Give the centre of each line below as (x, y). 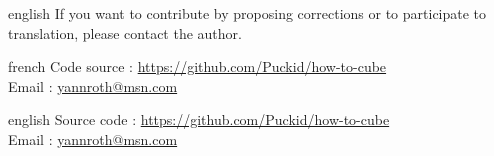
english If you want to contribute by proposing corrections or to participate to (247, 13)
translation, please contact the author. (125, 32)
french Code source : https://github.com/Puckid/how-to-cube (197, 66)
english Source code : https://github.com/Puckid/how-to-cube (199, 119)
